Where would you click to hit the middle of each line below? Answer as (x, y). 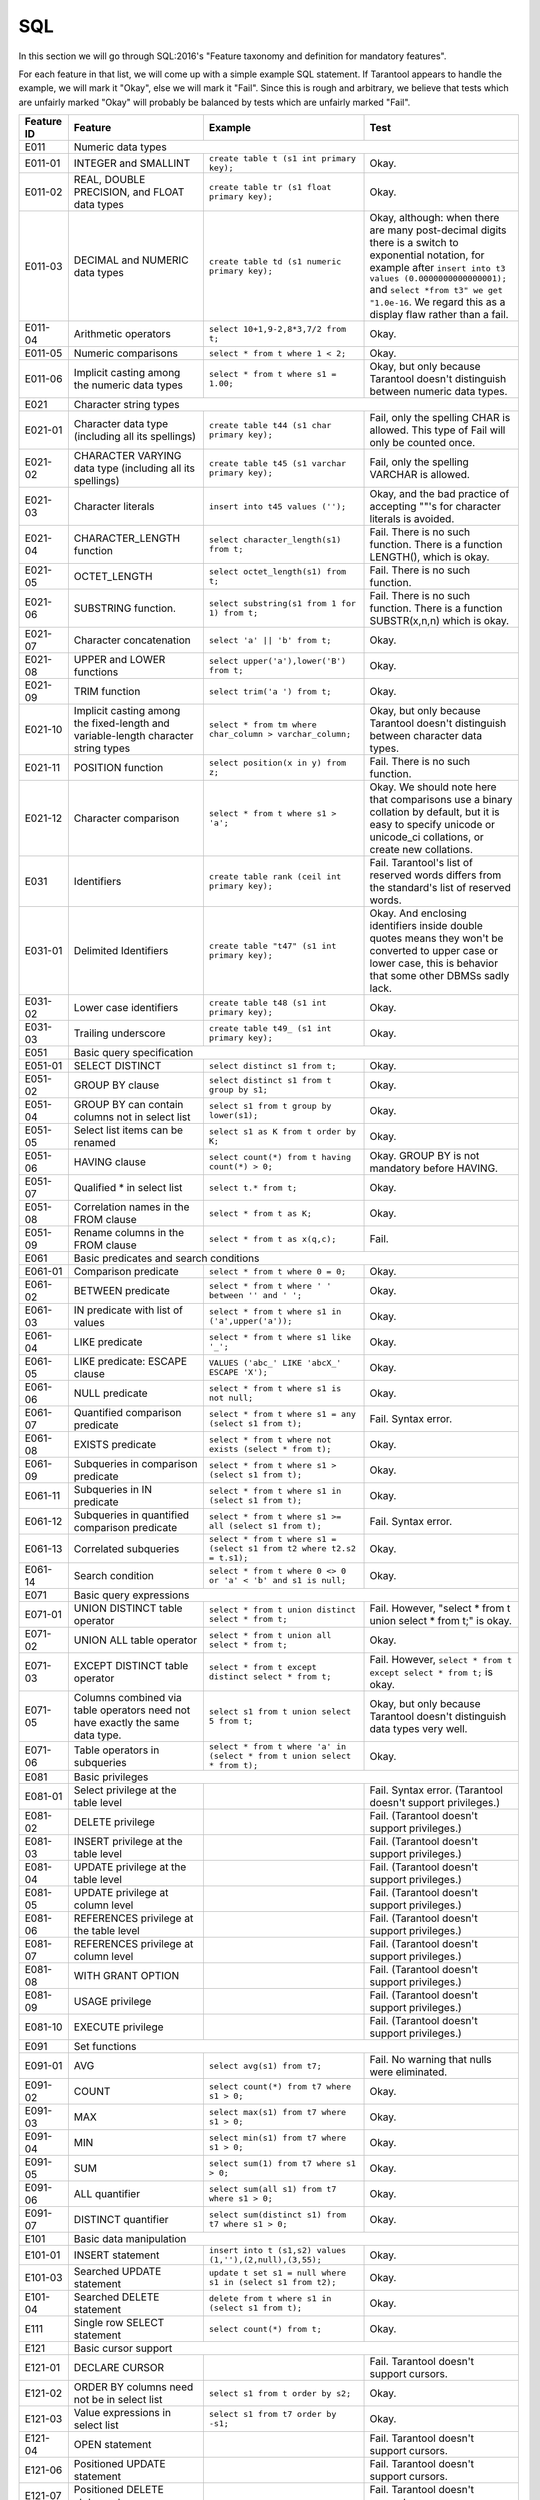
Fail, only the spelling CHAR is (440, 418)
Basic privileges (111, 1777)
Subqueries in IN (112, 1490)
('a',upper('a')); (250, 1321)
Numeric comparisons (126, 353)
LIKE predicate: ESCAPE (130, 1362)
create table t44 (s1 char (270, 425)
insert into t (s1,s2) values (277, 2250)
